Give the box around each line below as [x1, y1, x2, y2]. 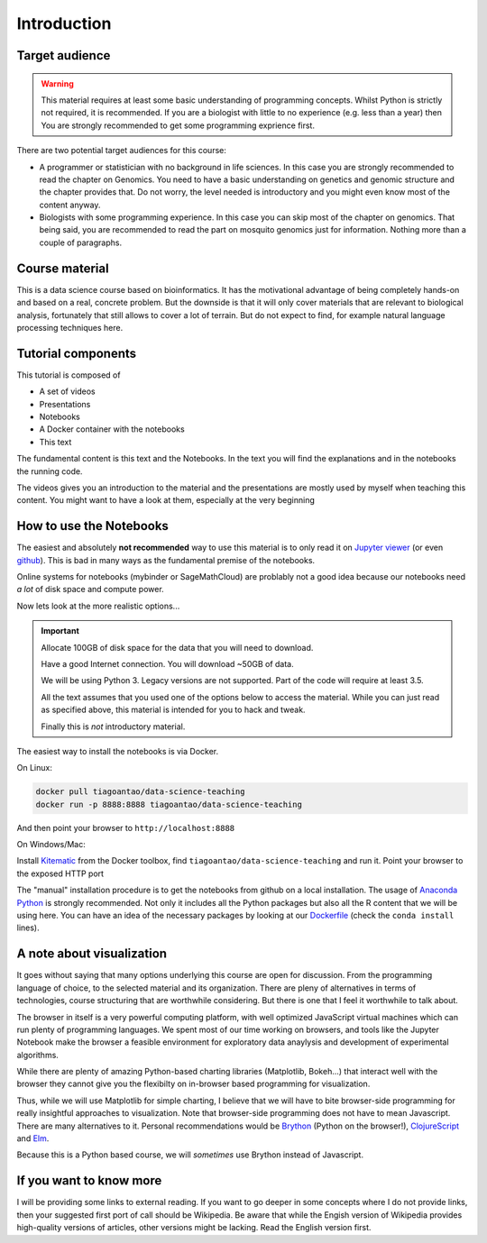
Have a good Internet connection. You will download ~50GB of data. [41, 659, 294, 669]
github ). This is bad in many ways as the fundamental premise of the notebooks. [16, 554, 316, 565]
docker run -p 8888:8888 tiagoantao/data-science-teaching [35, 799, 302, 809]
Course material [16, 260, 109, 276]
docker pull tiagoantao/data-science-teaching [35, 787, 245, 797]
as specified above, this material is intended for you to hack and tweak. [41, 704, 306, 716]
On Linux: [16, 763, 53, 773]
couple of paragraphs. [39, 237, 122, 248]
